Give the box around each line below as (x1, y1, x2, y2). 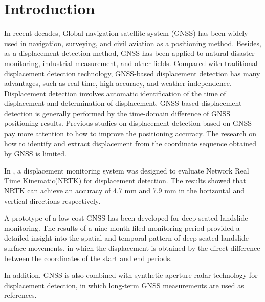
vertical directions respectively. (4, 195, 101, 206)
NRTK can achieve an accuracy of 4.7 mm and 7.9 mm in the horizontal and (4, 185, 245, 196)
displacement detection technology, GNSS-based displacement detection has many (4, 68, 260, 78)
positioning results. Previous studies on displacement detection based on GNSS (4, 118, 252, 128)
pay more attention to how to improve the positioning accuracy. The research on (4, 128, 257, 139)
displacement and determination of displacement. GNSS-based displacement (4, 98, 242, 109)
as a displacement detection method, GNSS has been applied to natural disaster (4, 48, 255, 58)
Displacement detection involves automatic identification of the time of (4, 88, 226, 98)
